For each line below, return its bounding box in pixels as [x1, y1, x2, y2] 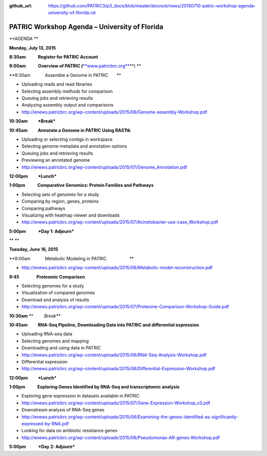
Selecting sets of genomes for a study [21, 191, 99, 197]
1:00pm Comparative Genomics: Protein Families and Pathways [9, 182, 154, 188]
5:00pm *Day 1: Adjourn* [9, 228, 74, 234]
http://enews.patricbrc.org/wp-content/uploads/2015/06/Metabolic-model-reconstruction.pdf [21, 265, 213, 271]
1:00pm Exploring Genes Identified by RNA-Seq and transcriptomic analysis [9, 384, 180, 390]
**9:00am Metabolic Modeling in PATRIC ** [9, 255, 134, 261]
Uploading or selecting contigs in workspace [21, 136, 113, 142]
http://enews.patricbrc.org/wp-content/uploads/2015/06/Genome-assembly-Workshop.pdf [21, 109, 208, 115]
